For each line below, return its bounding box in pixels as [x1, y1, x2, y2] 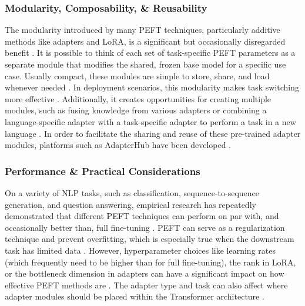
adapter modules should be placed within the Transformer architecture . [5, 290, 264, 302]
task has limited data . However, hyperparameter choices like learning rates [5, 244, 276, 256]
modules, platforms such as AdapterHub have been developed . [5, 139, 232, 151]
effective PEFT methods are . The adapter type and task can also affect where [5, 278, 288, 291]
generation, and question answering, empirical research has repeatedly [5, 198, 256, 210]
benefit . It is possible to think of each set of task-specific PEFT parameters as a [5, 46, 296, 59]
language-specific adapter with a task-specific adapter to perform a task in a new [5, 115, 296, 127]
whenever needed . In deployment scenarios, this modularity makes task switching [5, 81, 300, 93]
